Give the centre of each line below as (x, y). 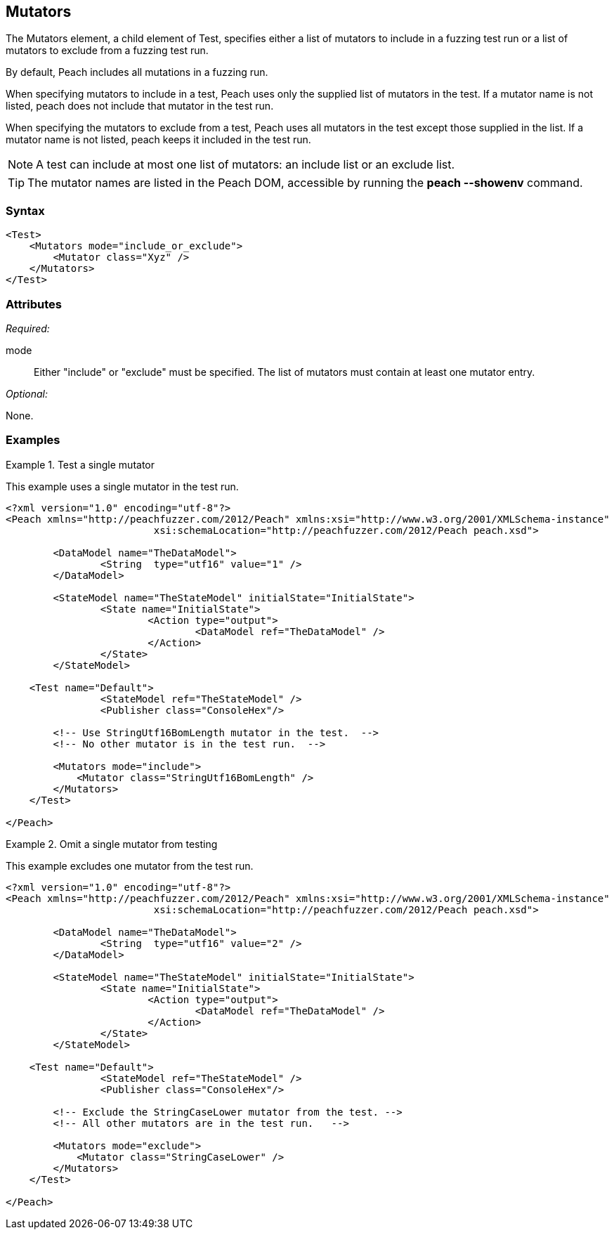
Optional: (27, 393)
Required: (28, 328)
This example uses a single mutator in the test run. (122, 486)
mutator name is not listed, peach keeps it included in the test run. (158, 140)
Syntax (25, 210)
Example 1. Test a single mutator (80, 464)
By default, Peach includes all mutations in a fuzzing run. (137, 72)
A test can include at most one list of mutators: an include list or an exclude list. (246, 165)
